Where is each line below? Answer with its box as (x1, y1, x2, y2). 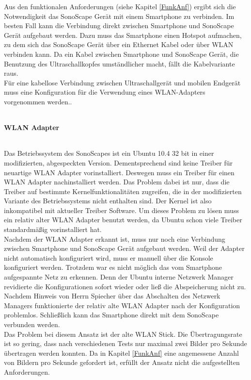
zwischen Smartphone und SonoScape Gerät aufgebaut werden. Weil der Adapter (4, 243, 245, 253)
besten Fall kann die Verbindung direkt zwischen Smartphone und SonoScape (4, 20, 234, 31)
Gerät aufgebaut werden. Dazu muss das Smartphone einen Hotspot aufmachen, (4, 30, 242, 40)
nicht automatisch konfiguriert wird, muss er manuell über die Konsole (4, 252, 213, 263)
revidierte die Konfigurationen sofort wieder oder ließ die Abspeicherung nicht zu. (4, 281, 246, 291)
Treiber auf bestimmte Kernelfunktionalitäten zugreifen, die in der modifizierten (4, 186, 242, 196)
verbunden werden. (4, 319, 60, 329)
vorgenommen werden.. (4, 96, 72, 106)
